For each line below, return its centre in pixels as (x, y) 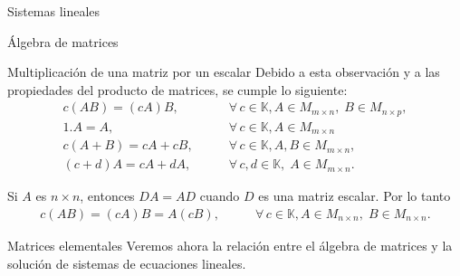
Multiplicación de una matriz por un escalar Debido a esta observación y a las (224, 72)
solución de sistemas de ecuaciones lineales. (127, 263)
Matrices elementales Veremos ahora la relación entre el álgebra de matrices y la (230, 246)
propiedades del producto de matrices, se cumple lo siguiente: (177, 89)
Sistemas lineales (54, 11)
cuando (220, 196)
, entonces (107, 196)
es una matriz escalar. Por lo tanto (355, 196)
